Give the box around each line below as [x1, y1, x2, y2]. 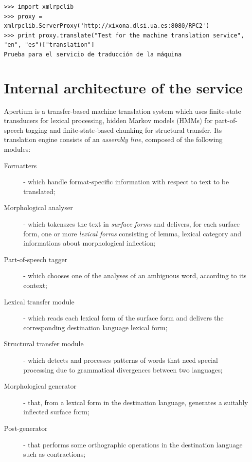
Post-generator [4, 423, 48, 433]
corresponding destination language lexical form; [23, 322, 168, 332]
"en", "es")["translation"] [4, 41, 95, 49]
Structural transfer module [4, 338, 84, 349]
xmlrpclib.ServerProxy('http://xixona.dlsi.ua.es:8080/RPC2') [4, 22, 210, 30]
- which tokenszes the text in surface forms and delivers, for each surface [23, 219, 240, 229]
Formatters [4, 160, 37, 170]
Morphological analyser [4, 202, 73, 213]
